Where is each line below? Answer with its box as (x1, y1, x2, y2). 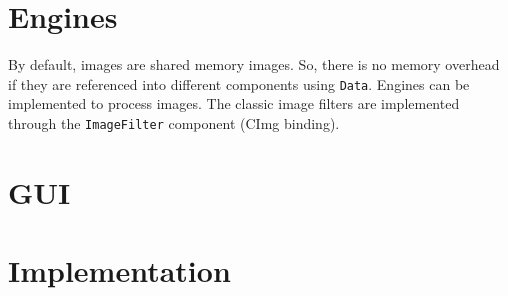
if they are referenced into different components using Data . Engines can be (8, 73, 470, 94)
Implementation (8, 250, 231, 291)
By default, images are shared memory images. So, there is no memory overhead (8, 54, 500, 75)
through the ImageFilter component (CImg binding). (8, 112, 340, 133)
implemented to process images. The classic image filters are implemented (8, 93, 460, 114)
